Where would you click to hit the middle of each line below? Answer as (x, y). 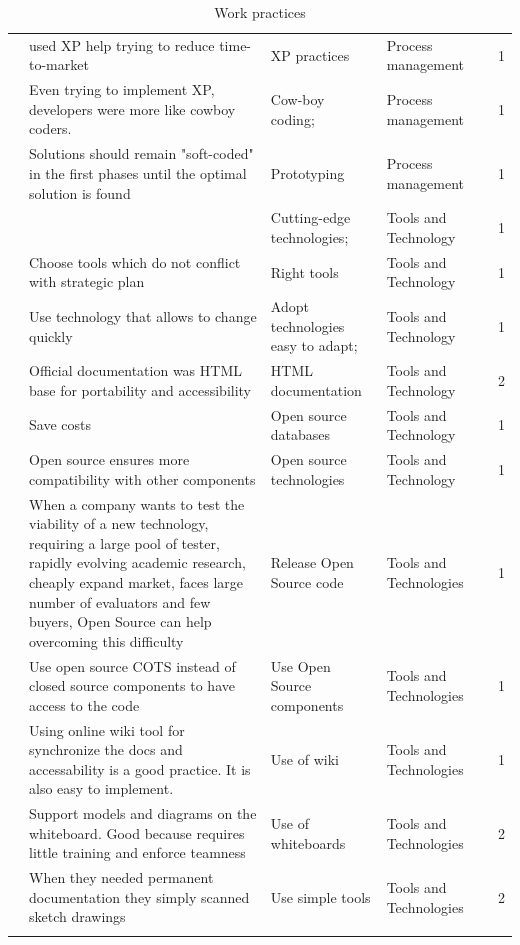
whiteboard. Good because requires (137, 832)
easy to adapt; (314, 345)
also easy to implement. (101, 788)
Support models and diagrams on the (143, 813)
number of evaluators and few (120, 601)
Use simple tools (320, 896)
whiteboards (308, 842)
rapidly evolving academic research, (137, 562)
